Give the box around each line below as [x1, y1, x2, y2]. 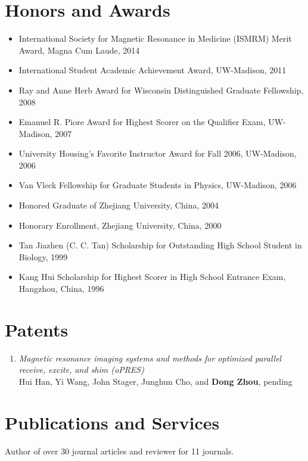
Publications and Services [5, 410, 220, 434]
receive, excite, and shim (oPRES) [18, 363, 144, 376]
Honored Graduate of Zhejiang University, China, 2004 [18, 199, 219, 211]
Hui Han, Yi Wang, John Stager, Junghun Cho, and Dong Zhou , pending [18, 375, 293, 387]
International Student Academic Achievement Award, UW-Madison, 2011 [18, 64, 287, 76]
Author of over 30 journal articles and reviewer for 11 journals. [5, 444, 234, 457]
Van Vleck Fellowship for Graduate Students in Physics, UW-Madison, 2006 [18, 179, 297, 191]
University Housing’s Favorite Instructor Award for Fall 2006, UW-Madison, [18, 147, 297, 160]
